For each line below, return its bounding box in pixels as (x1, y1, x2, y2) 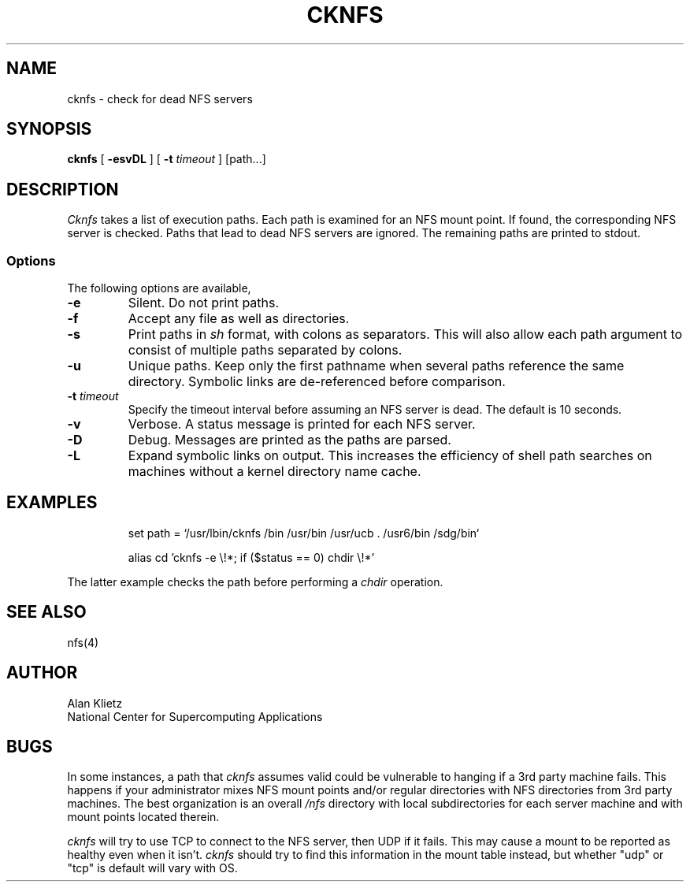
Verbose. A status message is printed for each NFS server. (128, 416, 476, 433)
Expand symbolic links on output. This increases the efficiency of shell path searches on (128, 448, 652, 464)
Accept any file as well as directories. (128, 310, 350, 327)
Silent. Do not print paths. (128, 295, 280, 311)
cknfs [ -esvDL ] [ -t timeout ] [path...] (67, 152, 266, 166)
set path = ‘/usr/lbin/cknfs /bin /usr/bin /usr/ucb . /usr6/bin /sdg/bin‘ (128, 526, 480, 540)
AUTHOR (6, 663, 78, 683)
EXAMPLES (6, 492, 98, 513)
